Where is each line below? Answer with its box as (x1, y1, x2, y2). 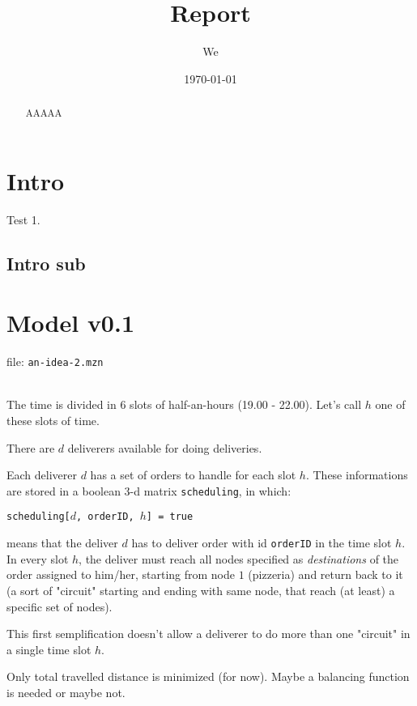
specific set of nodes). (6, 598, 113, 615)
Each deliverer (6, 466, 77, 483)
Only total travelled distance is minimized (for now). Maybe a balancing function (6, 668, 410, 685)
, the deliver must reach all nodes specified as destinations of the (79, 550, 399, 567)
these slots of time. (6, 412, 100, 429)
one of (375, 396, 406, 413)
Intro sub (6, 250, 86, 275)
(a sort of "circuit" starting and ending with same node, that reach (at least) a (6, 581, 395, 598)
